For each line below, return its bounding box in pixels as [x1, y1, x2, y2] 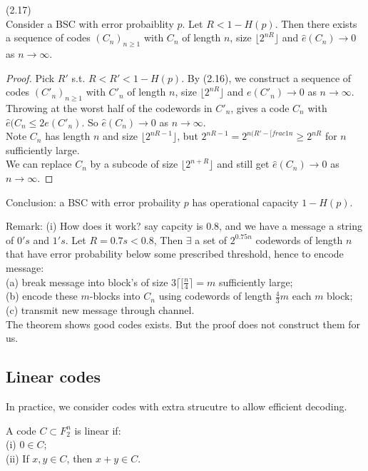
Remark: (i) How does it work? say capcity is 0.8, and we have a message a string [6, 218, 363, 233]
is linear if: [74, 422, 121, 437]
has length [45, 128, 91, 143]
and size [103, 128, 138, 143]
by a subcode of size [90, 156, 178, 171]
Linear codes [6, 365, 101, 388]
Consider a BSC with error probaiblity [6, 16, 174, 31]
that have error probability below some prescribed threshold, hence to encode [6, 246, 344, 261]
